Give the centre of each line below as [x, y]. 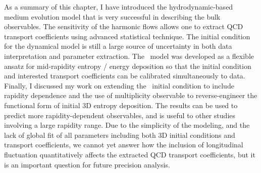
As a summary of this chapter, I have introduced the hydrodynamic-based [119, 7]
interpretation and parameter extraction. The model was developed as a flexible [129, 56]
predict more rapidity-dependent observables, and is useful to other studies [120, 115]
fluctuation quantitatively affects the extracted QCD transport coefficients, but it [130, 154]
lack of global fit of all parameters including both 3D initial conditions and [120, 135]
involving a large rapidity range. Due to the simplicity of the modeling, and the [127, 125]
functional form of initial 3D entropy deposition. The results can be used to [121, 105]
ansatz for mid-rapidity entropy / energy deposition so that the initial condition [128, 66]
